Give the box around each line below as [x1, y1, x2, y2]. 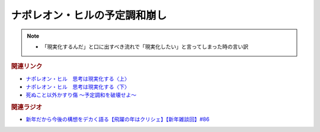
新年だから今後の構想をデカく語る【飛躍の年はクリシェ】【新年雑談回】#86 [25, 115, 210, 123]
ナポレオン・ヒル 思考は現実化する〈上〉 [25, 75, 130, 82]
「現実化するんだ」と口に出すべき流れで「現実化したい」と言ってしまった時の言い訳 [41, 43, 249, 50]
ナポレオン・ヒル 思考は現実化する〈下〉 [25, 83, 130, 90]
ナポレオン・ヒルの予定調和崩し [11, 9, 167, 22]
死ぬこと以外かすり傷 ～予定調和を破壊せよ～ [25, 91, 136, 98]
